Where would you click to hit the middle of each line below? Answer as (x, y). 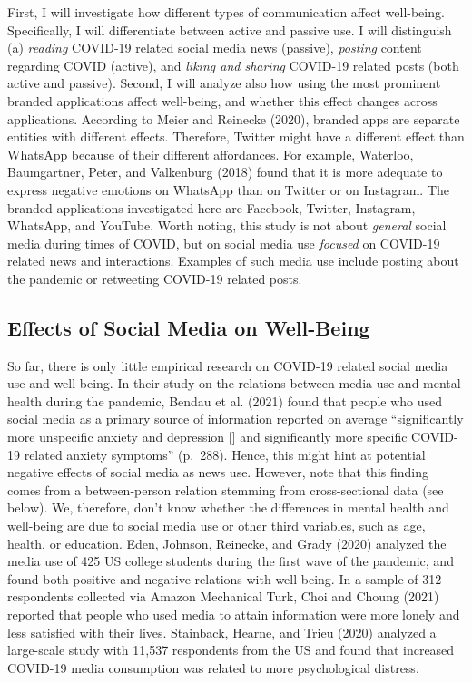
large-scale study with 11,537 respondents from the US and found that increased (231, 650)
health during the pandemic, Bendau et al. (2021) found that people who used (225, 400)
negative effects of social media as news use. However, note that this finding (218, 472)
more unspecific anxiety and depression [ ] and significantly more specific (207, 437)
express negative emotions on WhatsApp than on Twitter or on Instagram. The (229, 189)
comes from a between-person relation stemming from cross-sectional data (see (226, 489)
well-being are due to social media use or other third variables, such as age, (216, 526)
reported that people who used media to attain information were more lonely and (234, 615)
